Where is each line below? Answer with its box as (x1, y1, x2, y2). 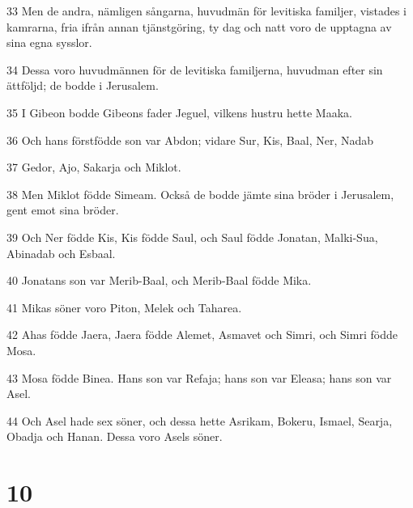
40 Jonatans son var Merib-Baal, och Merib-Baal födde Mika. (6, 272, 312, 289)
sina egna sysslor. (6, 34, 92, 51)
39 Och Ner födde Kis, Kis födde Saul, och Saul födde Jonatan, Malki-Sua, (6, 228, 378, 245)
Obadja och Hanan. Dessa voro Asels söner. (6, 428, 223, 445)
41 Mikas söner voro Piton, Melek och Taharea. (6, 298, 242, 315)
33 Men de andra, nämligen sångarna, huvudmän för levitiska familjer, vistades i (6, 2, 407, 19)
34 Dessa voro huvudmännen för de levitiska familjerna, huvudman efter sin (6, 61, 383, 78)
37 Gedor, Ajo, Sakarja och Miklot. (6, 159, 181, 176)
